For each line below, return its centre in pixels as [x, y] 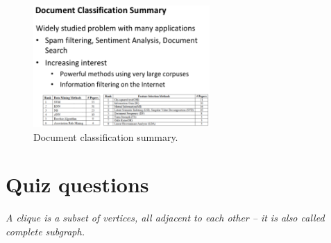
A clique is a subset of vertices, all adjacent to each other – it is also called [165, 218]
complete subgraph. [45, 231]
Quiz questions [77, 184]
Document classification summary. [106, 136]
